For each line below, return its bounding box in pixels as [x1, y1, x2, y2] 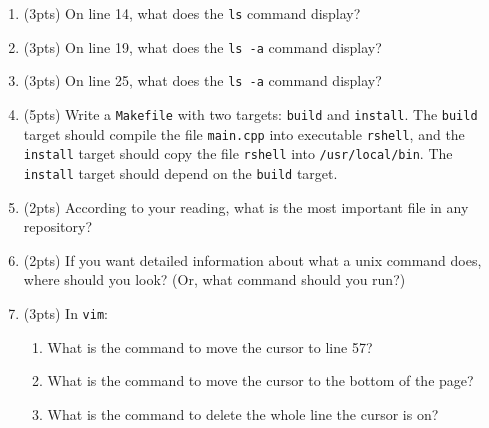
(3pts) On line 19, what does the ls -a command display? [23, 36, 382, 57]
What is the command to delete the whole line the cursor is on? [47, 403, 439, 424]
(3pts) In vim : [23, 302, 108, 323]
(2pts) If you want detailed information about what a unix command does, [23, 249, 482, 270]
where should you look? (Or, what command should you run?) [23, 269, 406, 290]
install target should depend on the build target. [23, 162, 338, 183]
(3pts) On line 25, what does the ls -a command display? [23, 70, 382, 91]
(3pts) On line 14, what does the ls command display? [23, 3, 361, 23]
